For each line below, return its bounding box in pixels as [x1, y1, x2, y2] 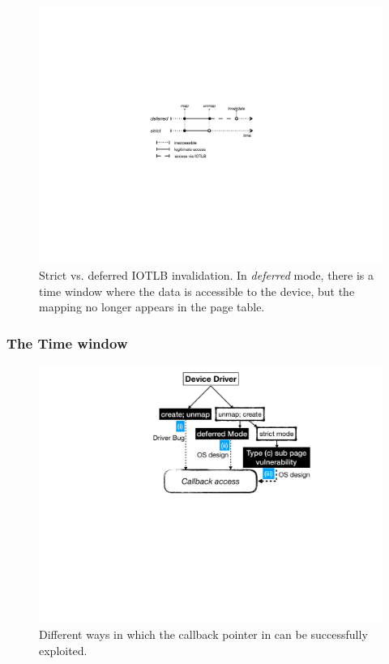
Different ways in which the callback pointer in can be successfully [39, 626, 368, 643]
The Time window [6, 332, 128, 353]
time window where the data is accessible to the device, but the [39, 282, 355, 299]
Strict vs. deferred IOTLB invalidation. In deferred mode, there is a [39, 267, 374, 284]
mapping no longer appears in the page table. [39, 298, 265, 315]
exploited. [39, 641, 88, 658]
